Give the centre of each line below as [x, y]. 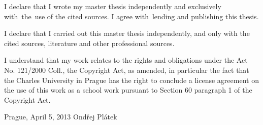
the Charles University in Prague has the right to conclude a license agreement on [131, 80]
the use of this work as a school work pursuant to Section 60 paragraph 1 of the [128, 90]
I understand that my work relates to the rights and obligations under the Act [126, 60]
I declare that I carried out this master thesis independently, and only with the [127, 33]
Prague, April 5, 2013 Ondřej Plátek [61, 117]
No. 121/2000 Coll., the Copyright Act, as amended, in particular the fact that [127, 70]
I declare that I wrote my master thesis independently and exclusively [113, 6]
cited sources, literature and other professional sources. [89, 43]
